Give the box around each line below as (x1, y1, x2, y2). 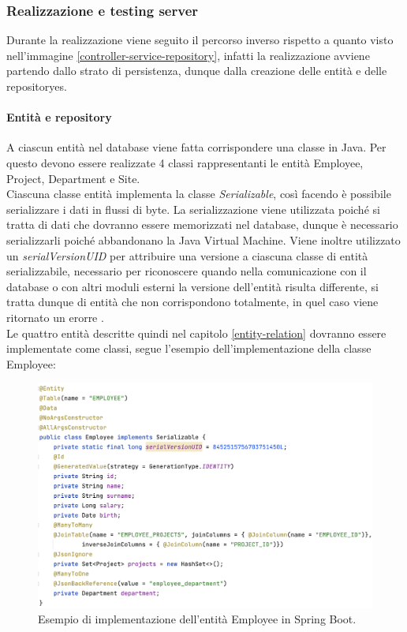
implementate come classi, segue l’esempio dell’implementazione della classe (6, 340, 372, 357)
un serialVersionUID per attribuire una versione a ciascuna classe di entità (6, 247, 368, 264)
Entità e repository (6, 109, 112, 125)
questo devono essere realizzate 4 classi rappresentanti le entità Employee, (6, 154, 364, 170)
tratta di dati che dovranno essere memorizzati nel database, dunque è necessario (6, 216, 398, 233)
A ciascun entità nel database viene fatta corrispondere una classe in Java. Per (6, 139, 386, 155)
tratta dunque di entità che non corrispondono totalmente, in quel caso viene (6, 294, 379, 310)
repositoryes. (6, 78, 67, 94)
